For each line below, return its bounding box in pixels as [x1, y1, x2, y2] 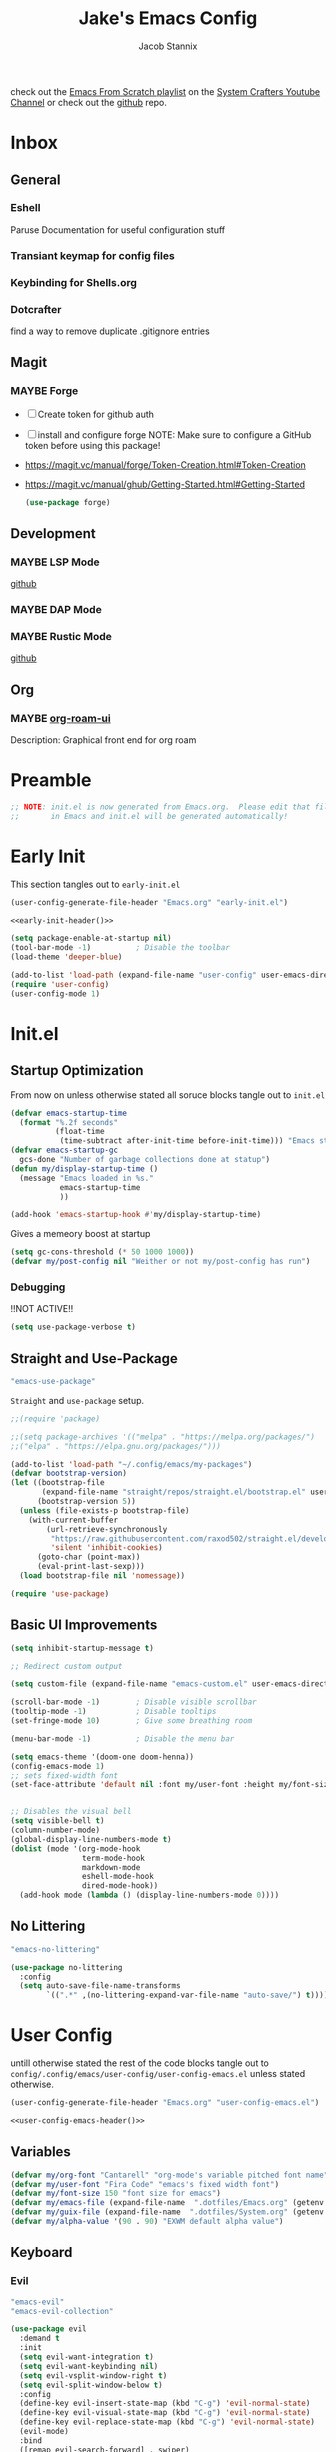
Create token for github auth [37, 408, 155, 420]
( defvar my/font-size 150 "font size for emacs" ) [10, 2188, 222, 2199]
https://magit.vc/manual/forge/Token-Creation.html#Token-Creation [24, 458, 307, 471]
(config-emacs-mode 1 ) [10, 1761, 105, 1771]
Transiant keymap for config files [10, 248, 175, 262]
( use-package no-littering [10, 1962, 123, 1972]
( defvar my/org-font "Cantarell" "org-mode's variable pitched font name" [10, 2170, 329, 2180]
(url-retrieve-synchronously [46, 1524, 168, 1534]
